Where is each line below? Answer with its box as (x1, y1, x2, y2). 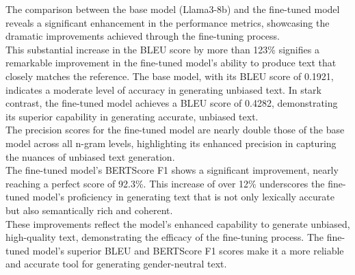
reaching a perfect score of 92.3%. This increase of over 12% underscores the (5, 176, 325, 190)
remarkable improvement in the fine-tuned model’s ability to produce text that (5, 55, 337, 70)
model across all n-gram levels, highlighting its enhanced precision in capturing (5, 135, 337, 150)
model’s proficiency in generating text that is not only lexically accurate (32, 189, 334, 204)
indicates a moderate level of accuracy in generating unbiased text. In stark (5, 82, 321, 96)
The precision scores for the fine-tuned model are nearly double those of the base (5, 122, 345, 137)
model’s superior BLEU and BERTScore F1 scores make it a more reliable (32, 243, 344, 257)
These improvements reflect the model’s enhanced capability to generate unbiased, (5, 216, 350, 231)
